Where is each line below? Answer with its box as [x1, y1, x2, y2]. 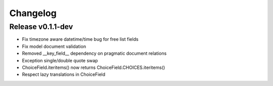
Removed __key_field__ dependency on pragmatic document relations [22, 50, 167, 56]
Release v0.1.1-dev [9, 22, 73, 31]
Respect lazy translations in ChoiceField [22, 71, 106, 77]
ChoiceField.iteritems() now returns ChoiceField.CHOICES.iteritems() [22, 64, 165, 70]
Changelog [9, 8, 57, 19]
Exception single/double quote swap [22, 57, 98, 63]
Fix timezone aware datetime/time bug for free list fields [22, 36, 139, 42]
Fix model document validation [22, 43, 86, 49]
